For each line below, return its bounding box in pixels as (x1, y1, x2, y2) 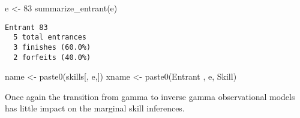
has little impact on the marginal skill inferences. (5, 102, 185, 114)
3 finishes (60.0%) (13, 43, 91, 52)
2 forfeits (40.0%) (13, 53, 91, 62)
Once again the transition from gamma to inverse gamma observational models (5, 90, 295, 102)
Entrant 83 (5, 23, 48, 32)
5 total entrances (13, 33, 87, 42)
